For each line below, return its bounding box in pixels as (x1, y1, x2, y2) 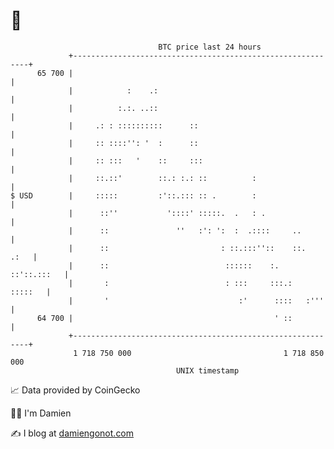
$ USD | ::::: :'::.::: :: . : (10, 190, 257, 201)
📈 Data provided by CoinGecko (10, 384, 141, 396)
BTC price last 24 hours (158, 42, 262, 52)
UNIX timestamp (175, 365, 240, 376)
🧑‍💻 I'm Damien (10, 407, 72, 419)
